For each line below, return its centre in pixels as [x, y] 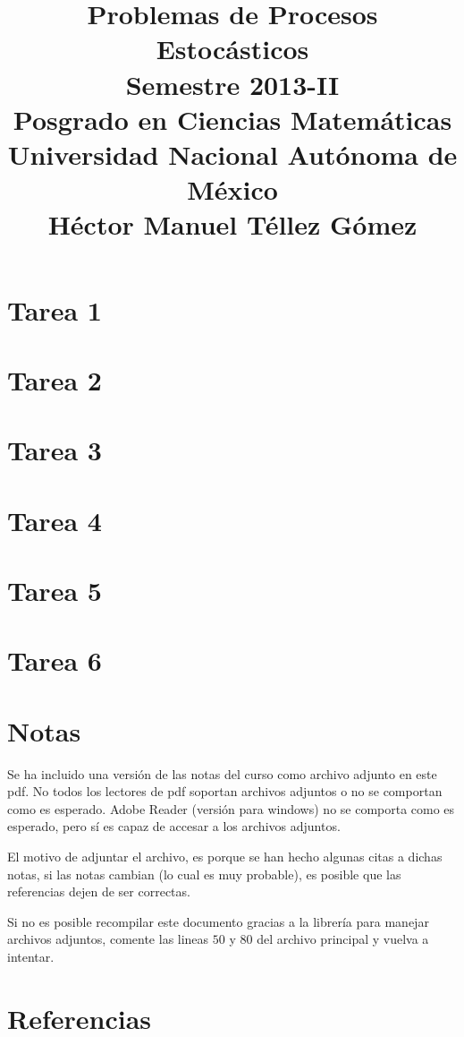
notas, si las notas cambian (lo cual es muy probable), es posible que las [204, 874]
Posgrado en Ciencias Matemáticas [232, 119]
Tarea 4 [55, 520]
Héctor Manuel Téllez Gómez [232, 224]
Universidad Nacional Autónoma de [232, 154]
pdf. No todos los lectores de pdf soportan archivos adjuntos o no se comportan [225, 791]
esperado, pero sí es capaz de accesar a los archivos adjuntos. [174, 826]
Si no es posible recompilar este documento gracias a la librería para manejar [218, 921]
